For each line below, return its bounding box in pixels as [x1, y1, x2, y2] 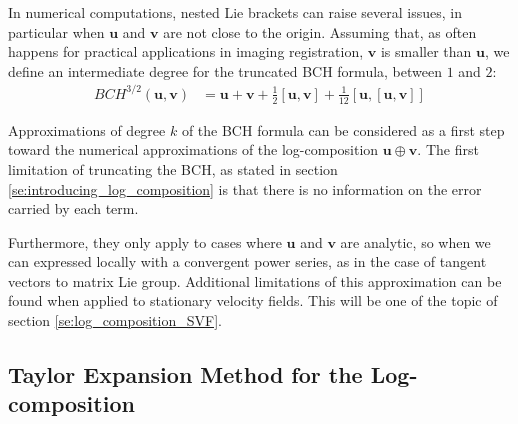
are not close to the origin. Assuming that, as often [163, 21, 477, 42]
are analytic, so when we [340, 231, 491, 252]
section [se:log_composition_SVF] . [8, 310, 222, 331]
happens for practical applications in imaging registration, [8, 41, 364, 62]
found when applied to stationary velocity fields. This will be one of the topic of [8, 290, 498, 311]
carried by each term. [8, 198, 139, 219]
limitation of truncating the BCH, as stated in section [8, 158, 338, 179]
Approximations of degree [8, 119, 166, 140]
